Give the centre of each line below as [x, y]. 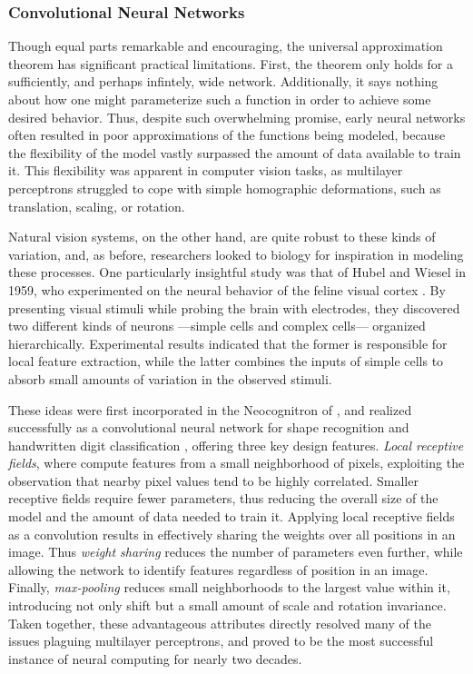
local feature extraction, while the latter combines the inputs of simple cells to [226, 361]
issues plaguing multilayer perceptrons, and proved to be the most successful [221, 641]
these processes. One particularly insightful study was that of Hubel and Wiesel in [237, 272]
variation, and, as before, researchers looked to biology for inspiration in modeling [236, 254]
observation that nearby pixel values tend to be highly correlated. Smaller [213, 480]
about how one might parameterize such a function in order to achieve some [220, 99]
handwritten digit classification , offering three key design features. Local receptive [236, 445]
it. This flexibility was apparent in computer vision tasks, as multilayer [206, 170]
